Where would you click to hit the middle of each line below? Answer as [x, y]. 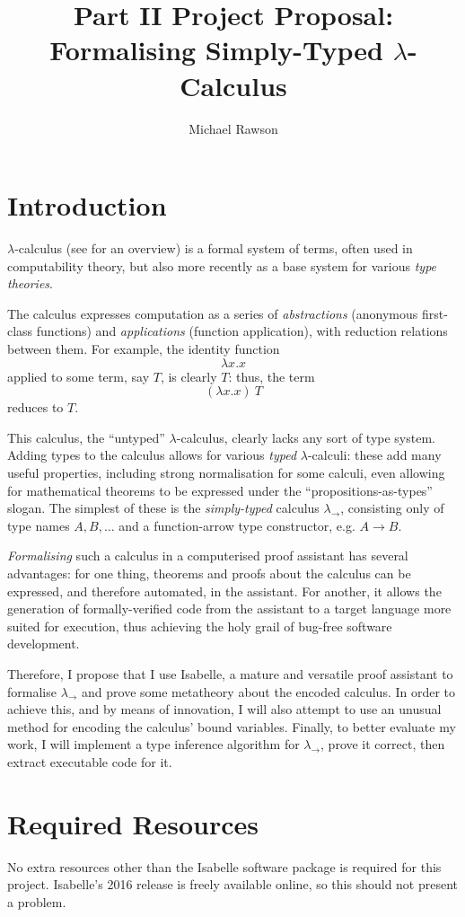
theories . [30, 283]
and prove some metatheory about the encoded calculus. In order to [269, 691]
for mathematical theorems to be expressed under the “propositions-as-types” [220, 490]
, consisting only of [392, 508]
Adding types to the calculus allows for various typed [152, 455]
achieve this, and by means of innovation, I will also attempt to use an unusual [224, 709]
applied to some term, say [79, 376]
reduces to [35, 407]
